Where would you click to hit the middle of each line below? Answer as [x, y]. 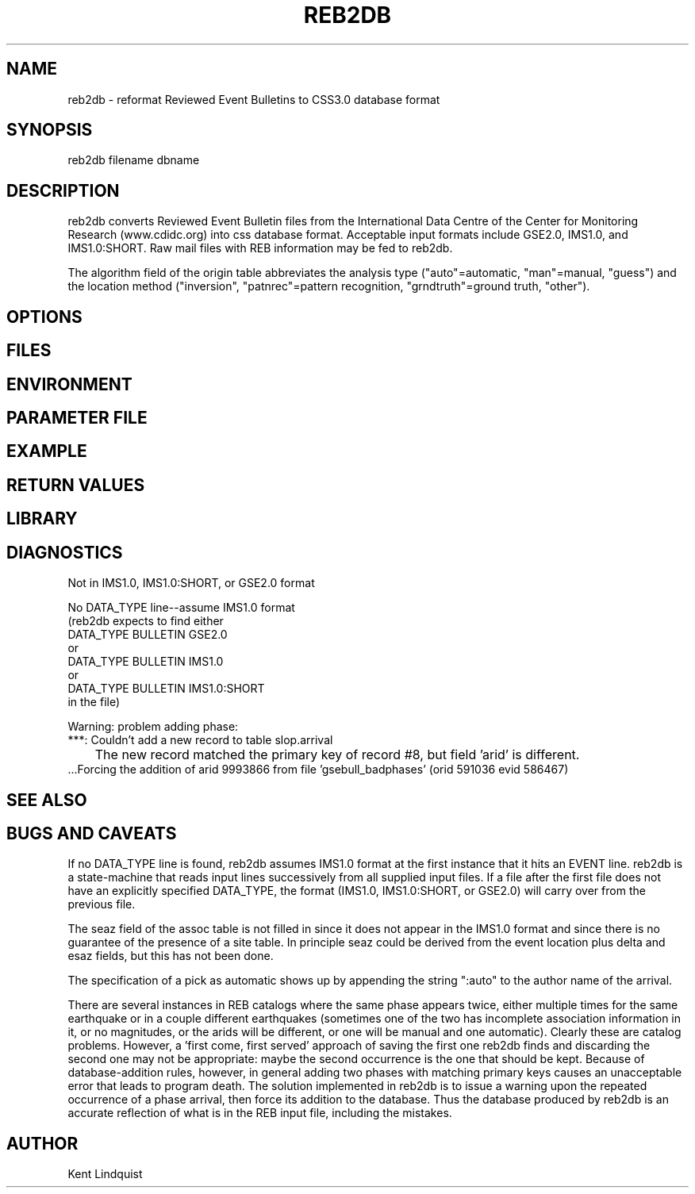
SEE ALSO [47, 800]
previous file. [102, 904]
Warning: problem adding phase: [153, 727]
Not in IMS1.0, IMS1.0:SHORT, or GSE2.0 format [191, 583]
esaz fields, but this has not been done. [171, 956]
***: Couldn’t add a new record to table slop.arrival [200, 740]
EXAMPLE [47, 451]
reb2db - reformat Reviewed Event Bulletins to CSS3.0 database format [254, 99]
